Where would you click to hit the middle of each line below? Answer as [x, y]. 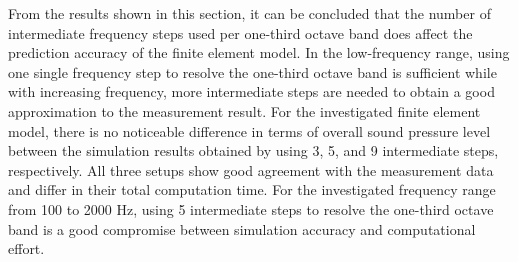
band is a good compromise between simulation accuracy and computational [242, 228]
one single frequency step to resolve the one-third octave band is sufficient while [252, 71]
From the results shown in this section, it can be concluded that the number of [249, 13]
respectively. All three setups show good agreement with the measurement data [251, 169]
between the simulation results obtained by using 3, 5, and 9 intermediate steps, [253, 150]
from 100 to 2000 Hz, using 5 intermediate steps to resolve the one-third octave [251, 208]
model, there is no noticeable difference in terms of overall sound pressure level [249, 130]
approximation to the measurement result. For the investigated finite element [244, 110]
